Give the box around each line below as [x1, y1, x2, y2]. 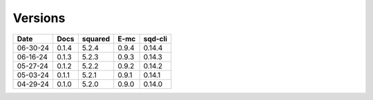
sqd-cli [143, 34, 168, 43]
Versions [12, 10, 66, 26]
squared [82, 34, 111, 43]
